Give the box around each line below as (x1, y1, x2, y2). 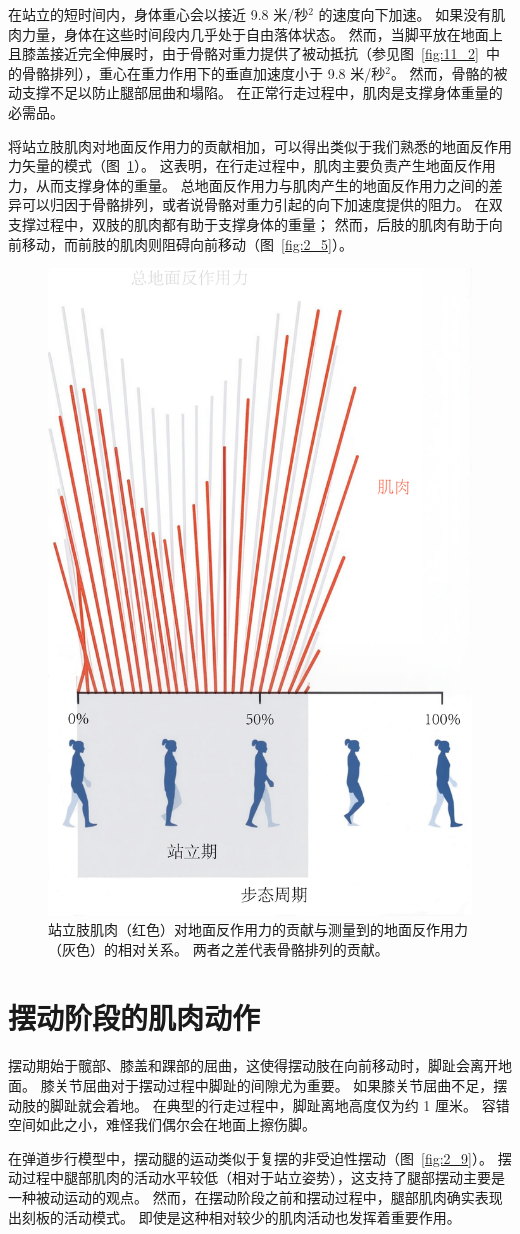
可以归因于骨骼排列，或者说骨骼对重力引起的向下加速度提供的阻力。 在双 (21, 194, 503, 215)
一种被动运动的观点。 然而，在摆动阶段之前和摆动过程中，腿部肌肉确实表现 (8, 1186, 503, 1207)
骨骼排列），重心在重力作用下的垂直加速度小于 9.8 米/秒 (21, 62, 386, 83)
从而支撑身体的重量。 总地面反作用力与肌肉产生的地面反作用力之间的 (35, 174, 489, 195)
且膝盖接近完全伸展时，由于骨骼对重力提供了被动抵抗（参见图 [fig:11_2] (8, 43, 479, 64)
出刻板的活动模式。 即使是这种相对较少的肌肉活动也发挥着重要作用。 (8, 1206, 461, 1227)
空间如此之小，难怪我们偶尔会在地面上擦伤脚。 (8, 1114, 316, 1135)
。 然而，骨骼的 (390, 62, 494, 83)
